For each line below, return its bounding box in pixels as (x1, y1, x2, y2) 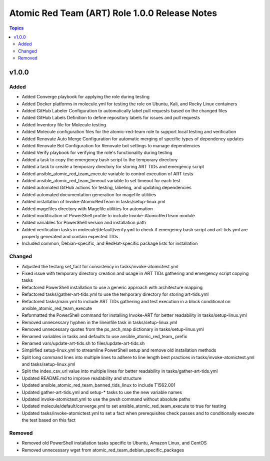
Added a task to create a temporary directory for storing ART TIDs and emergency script (21, 164, 204, 170)
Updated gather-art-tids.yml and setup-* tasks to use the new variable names (21, 389, 182, 395)
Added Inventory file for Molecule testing (21, 121, 106, 127)
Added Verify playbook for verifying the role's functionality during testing (21, 150, 172, 156)
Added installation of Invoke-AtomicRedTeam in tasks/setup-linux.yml (21, 199, 165, 205)
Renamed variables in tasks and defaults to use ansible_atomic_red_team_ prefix (21, 333, 187, 339)
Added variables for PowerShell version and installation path (21, 220, 146, 226)
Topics (9, 25, 24, 31)
